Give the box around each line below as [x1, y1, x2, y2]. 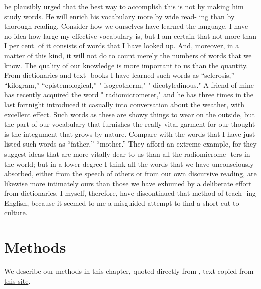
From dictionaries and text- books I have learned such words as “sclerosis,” [4, 70, 235, 80]
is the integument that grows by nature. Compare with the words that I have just [4, 128, 255, 139]
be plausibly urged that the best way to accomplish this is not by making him [4, 1, 244, 11]
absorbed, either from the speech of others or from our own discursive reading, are [4, 168, 257, 179]
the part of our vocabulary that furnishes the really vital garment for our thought [4, 119, 255, 129]
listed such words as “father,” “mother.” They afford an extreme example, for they [4, 138, 257, 149]
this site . [4, 275, 31, 286]
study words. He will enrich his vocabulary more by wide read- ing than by [4, 11, 235, 21]
